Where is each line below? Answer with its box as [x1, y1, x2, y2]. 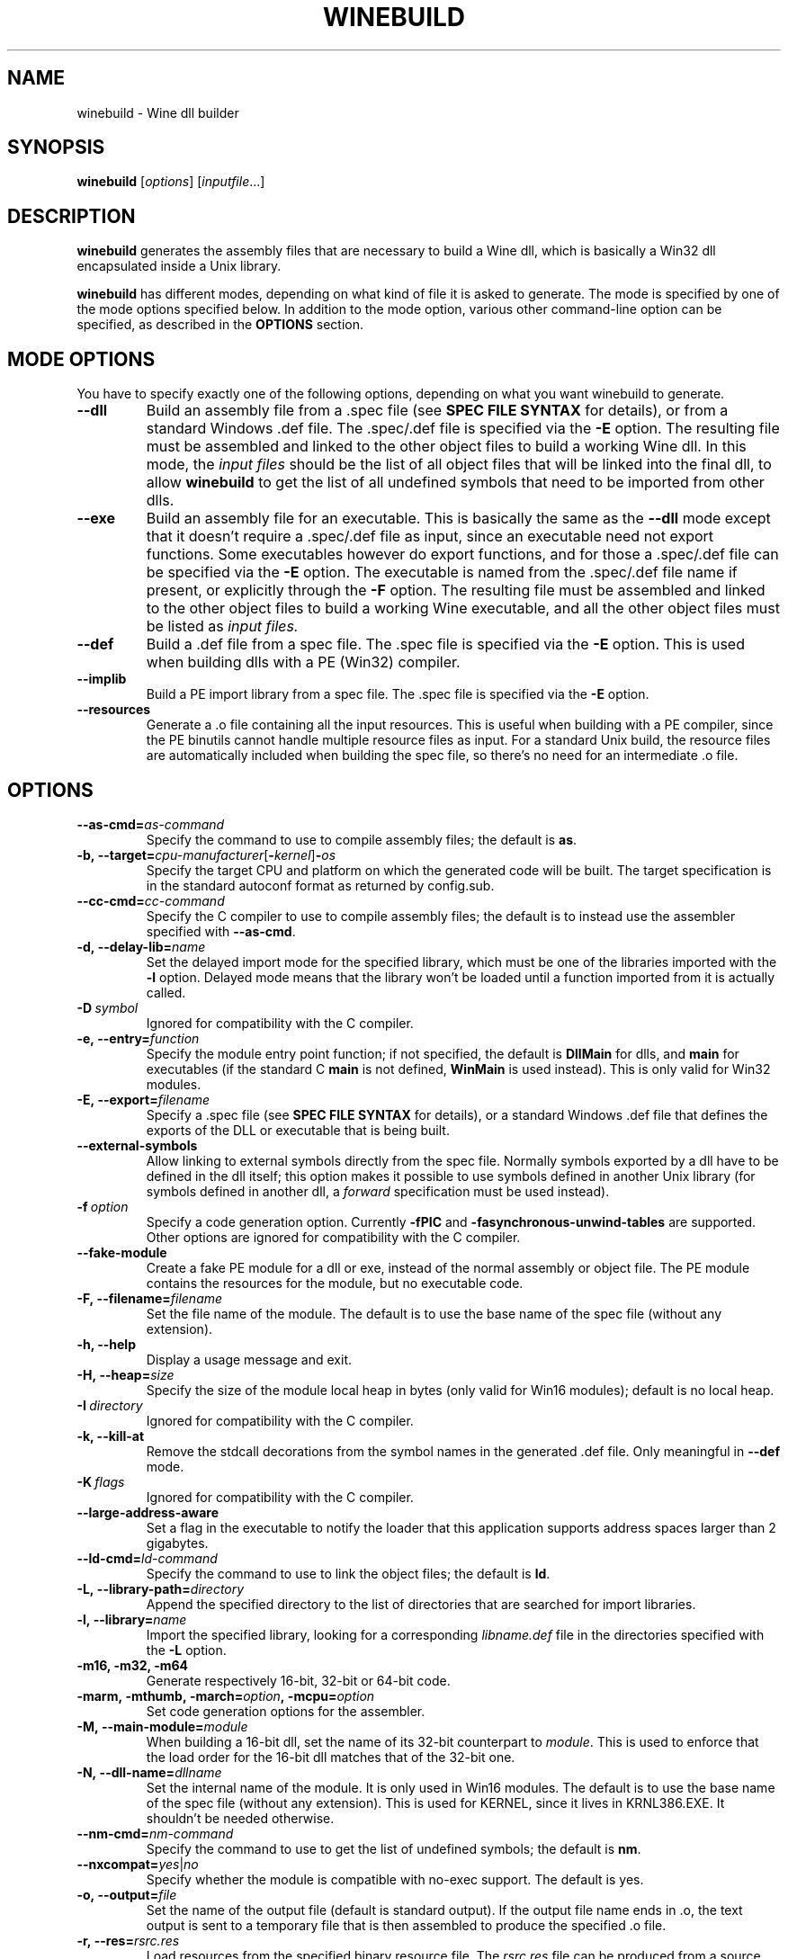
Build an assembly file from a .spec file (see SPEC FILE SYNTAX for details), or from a [146, 401, 729, 420]
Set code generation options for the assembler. [146, 1703, 425, 1719]
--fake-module [76, 1244, 167, 1260]
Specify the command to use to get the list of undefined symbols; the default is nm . [146, 1840, 641, 1856]
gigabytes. [146, 1534, 209, 1551]
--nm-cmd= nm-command [76, 1825, 234, 1841]
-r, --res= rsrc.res [76, 1932, 180, 1948]
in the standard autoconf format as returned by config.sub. [146, 877, 495, 893]
